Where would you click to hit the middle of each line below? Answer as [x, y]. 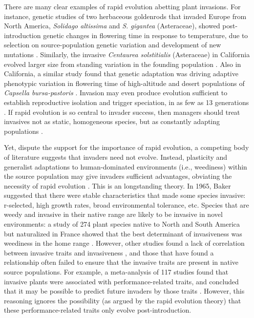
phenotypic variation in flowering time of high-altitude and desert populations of [124, 83]
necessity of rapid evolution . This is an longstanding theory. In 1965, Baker [117, 185]
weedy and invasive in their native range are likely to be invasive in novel [113, 214]
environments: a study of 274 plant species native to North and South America [122, 224]
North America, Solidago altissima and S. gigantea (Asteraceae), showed [112, 26]
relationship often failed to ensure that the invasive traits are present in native [121, 262]
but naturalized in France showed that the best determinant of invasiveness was [123, 233]
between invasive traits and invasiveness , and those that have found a [109, 252]
